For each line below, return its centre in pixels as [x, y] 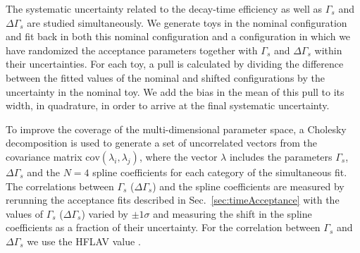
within [328, 50]
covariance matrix [44, 156]
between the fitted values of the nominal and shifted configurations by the [165, 77]
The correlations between [60, 186]
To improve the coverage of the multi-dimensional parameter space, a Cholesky [176, 129]
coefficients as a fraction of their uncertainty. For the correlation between [163, 227]
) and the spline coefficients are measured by [248, 186]
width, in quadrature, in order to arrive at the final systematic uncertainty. [168, 105]
